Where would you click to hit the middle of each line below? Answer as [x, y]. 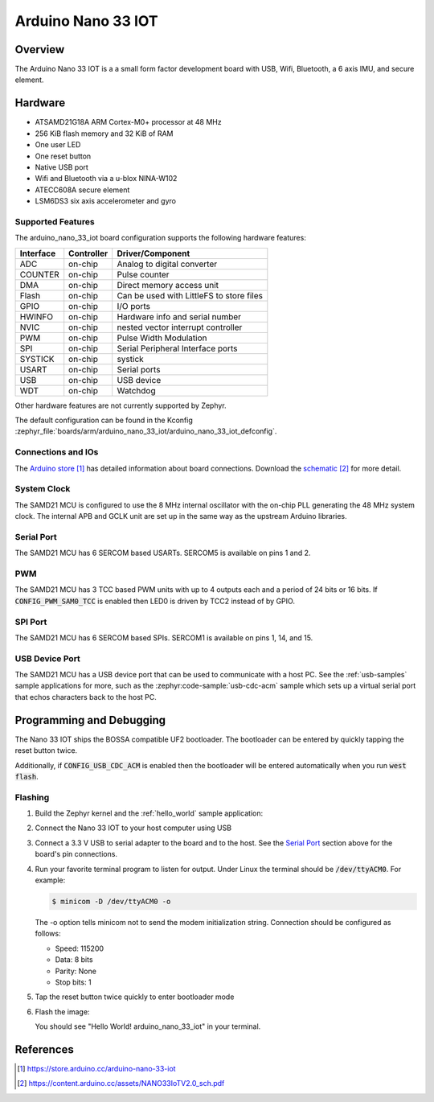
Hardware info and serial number [179, 316]
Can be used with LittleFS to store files [190, 295]
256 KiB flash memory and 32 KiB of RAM [104, 134]
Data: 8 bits [74, 960]
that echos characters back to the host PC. [86, 697]
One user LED [58, 145]
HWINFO [37, 316]
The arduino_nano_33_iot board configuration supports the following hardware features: [161, 238]
